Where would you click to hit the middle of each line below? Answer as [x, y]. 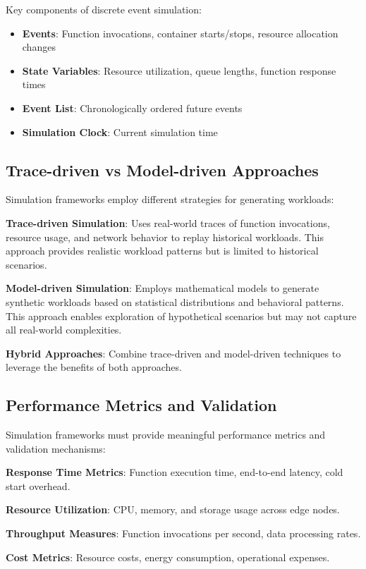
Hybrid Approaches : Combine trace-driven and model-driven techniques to [173, 353]
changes [39, 47]
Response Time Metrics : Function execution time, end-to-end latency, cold [175, 472]
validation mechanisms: [56, 448]
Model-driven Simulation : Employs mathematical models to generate [163, 288]
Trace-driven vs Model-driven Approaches [162, 170]
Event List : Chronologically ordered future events [132, 108]
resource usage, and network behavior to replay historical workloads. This [165, 237]
